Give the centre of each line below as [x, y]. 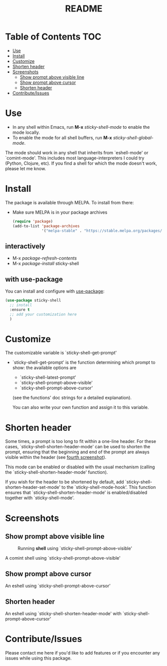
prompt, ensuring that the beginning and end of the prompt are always [77, 452]
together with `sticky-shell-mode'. [40, 498]
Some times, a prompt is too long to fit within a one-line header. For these [81, 441]
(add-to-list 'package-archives [46, 226]
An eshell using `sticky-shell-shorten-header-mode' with [64, 613]
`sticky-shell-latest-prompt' [48, 377]
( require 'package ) [33, 221]
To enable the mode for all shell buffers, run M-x [62, 137]
